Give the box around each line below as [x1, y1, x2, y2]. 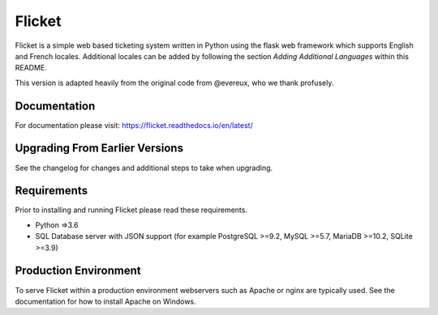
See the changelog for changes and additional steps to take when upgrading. [15, 163, 273, 172]
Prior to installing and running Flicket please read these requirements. [15, 205, 247, 215]
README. [15, 63, 48, 73]
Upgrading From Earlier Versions [15, 142, 184, 155]
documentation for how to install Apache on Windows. [15, 296, 196, 306]
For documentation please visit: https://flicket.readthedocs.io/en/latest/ [15, 120, 253, 130]
